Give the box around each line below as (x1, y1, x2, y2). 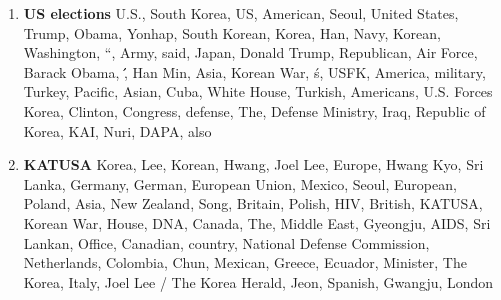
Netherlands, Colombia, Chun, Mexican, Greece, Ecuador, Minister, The (23, 252, 467, 273)
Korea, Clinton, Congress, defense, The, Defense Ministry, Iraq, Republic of (23, 100, 486, 121)
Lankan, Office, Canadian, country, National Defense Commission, (23, 232, 430, 253)
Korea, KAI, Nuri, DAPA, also (23, 120, 212, 141)
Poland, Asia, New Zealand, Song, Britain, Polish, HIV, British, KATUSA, (23, 193, 483, 214)
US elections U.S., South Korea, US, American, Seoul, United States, (23, 3, 459, 23)
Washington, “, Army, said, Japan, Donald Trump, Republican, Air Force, (23, 42, 478, 63)
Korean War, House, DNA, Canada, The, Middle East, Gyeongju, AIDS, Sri (23, 212, 491, 233)
